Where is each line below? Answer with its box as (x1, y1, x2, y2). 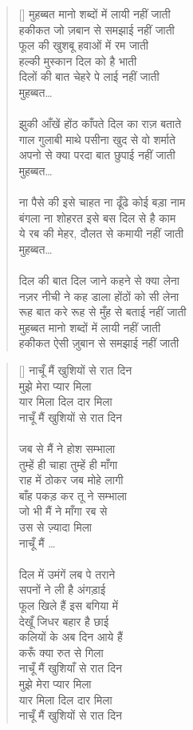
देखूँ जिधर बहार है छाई (18, 612, 109, 629)
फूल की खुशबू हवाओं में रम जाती (18, 37, 149, 54)
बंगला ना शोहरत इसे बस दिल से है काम (18, 209, 176, 226)
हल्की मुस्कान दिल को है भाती (18, 52, 137, 69)
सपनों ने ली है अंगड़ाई (18, 581, 106, 598)
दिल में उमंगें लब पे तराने (18, 565, 116, 582)
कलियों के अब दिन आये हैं (18, 628, 123, 645)
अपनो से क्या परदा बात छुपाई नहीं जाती (18, 146, 175, 163)
